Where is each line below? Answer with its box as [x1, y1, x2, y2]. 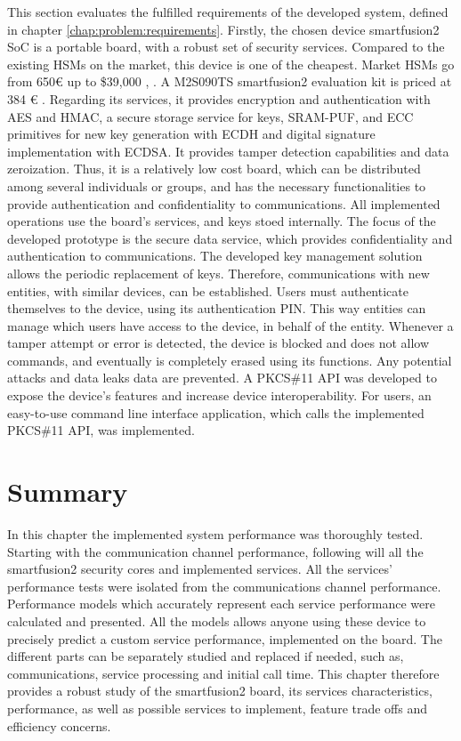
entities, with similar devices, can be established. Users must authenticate [7, 281, 408, 300]
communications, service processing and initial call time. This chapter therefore [7, 664, 440, 682]
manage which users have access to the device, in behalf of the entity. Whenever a [7, 316, 454, 334]
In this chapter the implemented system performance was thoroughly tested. [7, 524, 424, 543]
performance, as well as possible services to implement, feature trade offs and [7, 698, 428, 717]
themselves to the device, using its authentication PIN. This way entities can [7, 299, 426, 318]
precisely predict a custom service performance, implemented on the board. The [7, 629, 442, 648]
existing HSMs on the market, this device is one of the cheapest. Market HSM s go [7, 54, 455, 73]
